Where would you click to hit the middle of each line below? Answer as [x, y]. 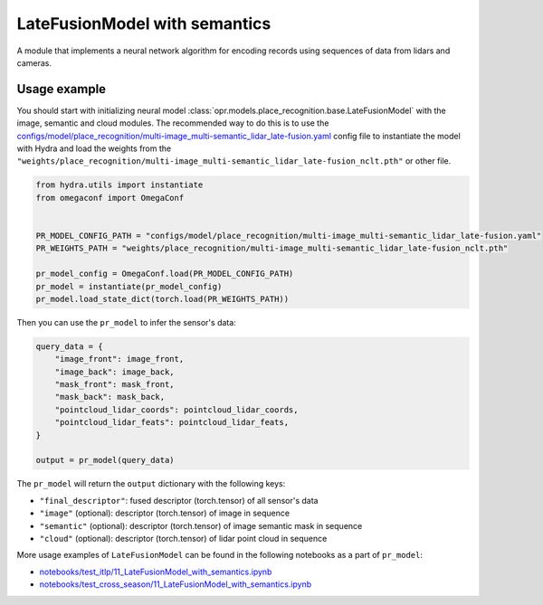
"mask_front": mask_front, [115, 385]
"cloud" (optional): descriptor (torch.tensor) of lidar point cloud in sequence [183, 538]
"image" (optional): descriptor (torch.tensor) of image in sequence [164, 513]
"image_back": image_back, [115, 372]
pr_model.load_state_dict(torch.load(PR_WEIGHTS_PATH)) [162, 299]
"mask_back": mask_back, [110, 397]
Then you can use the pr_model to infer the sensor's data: [127, 322]
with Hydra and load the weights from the [94, 148]
